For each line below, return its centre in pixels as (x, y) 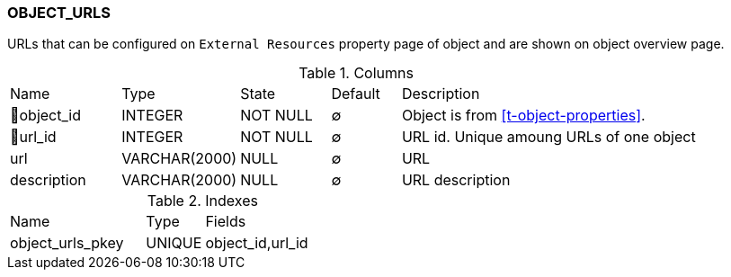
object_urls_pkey (67, 243)
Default (356, 94)
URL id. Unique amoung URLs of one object (548, 137)
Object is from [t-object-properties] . (523, 116)
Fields (226, 222)
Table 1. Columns (356, 73)
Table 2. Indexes (202, 201)
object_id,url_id (257, 243)
